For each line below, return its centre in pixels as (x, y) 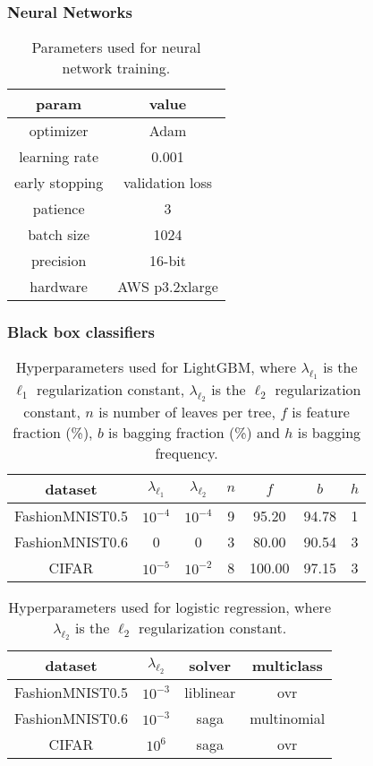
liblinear (210, 693)
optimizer (59, 131)
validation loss (168, 183)
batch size (59, 235)
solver (210, 666)
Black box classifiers (81, 332)
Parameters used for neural (116, 47)
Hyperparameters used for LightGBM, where (156, 367)
